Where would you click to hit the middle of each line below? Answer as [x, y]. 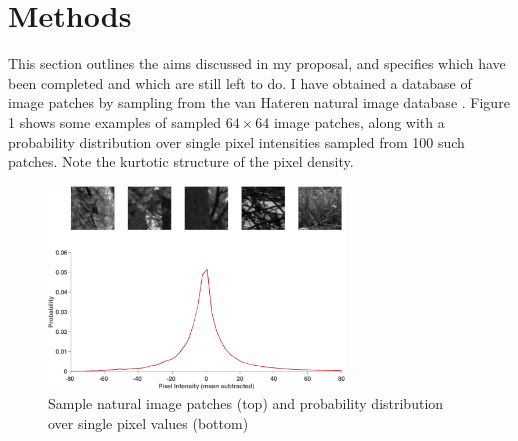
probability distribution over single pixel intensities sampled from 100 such [236, 141]
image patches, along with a [359, 121]
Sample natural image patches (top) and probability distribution [246, 403]
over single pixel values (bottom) [148, 422]
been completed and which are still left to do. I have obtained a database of [240, 82]
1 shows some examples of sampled [115, 121]
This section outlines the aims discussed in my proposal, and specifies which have [257, 63]
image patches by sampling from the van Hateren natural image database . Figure [259, 102]
